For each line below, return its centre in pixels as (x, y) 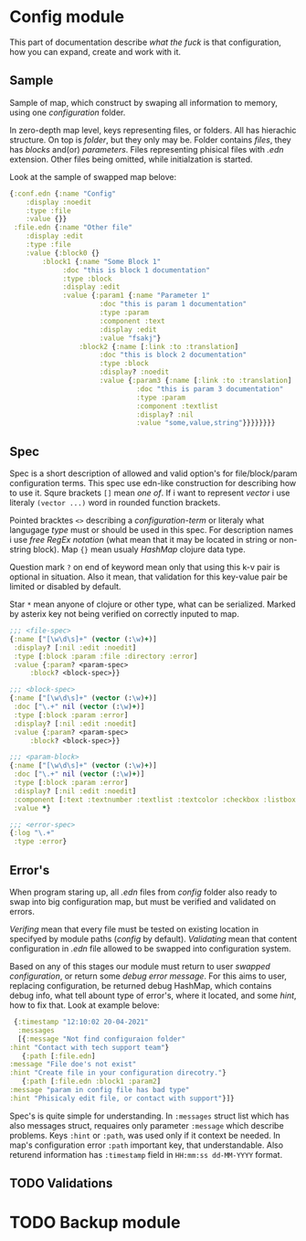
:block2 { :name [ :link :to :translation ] (159, 346)
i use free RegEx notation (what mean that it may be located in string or (143, 540)
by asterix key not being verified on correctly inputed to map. (124, 614)
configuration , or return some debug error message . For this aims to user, (148, 976)
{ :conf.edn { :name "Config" (63, 194)
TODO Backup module (95, 1223)
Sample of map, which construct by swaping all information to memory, (144, 102)
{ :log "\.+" (32, 833)
